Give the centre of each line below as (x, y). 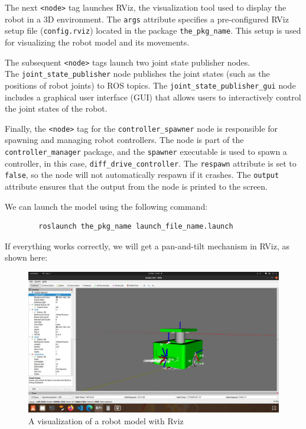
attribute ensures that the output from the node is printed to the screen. (136, 186)
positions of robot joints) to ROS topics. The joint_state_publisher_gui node (150, 85)
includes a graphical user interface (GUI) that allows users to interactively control (153, 97)
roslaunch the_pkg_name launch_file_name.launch (136, 227)
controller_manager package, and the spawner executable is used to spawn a (146, 151)
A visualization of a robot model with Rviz (106, 421)
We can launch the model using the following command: (106, 206)
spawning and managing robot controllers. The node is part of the (124, 140)
